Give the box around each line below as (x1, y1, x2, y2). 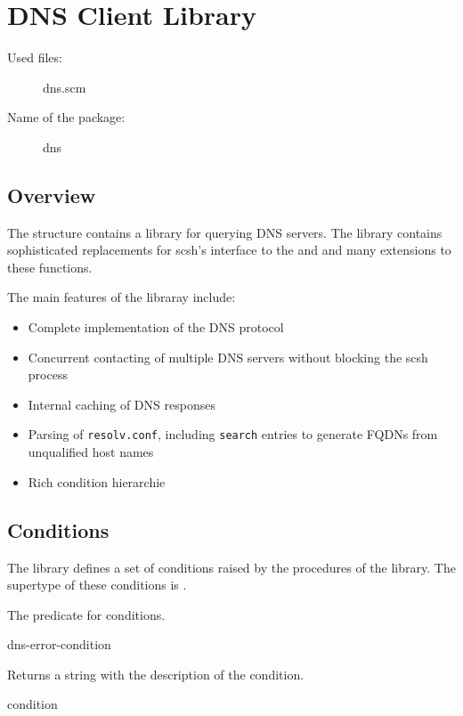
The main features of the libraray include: (7, 288, 236, 306)
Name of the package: (7, 108, 126, 126)
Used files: (7, 48, 62, 67)
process (28, 365, 68, 384)
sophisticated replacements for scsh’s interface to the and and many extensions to (7, 240, 451, 259)
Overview (7, 181, 96, 208)
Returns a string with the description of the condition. (7, 664, 305, 683)
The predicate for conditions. (7, 605, 166, 623)
